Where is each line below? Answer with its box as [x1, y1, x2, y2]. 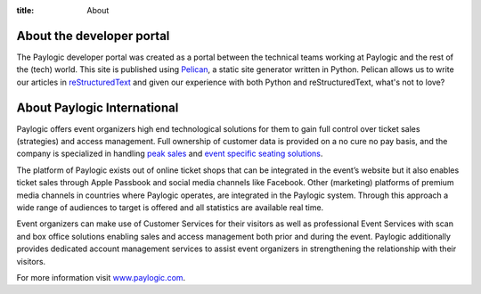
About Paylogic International [16, 100, 179, 115]
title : [16, 5, 35, 15]
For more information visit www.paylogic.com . [16, 272, 186, 282]
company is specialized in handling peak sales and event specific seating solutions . [16, 148, 323, 159]
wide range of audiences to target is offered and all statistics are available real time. [16, 201, 324, 213]
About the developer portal [16, 28, 170, 44]
